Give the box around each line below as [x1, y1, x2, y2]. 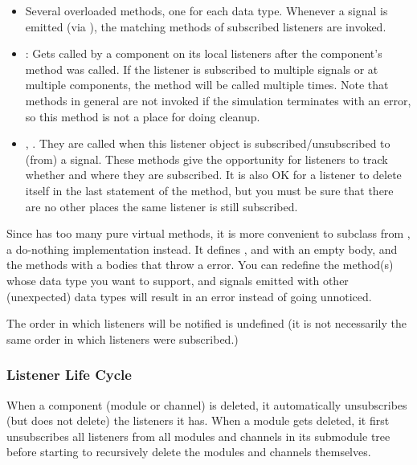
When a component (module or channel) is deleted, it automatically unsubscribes [6, 396, 407, 413]
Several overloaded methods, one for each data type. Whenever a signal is [25, 2, 388, 18]
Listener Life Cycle [6, 365, 132, 385]
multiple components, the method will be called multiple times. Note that [25, 76, 389, 93]
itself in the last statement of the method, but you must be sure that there [25, 182, 394, 198]
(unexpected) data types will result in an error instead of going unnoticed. [6, 288, 372, 304]
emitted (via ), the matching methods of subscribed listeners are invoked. [25, 18, 386, 35]
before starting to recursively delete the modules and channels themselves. [6, 443, 371, 460]
